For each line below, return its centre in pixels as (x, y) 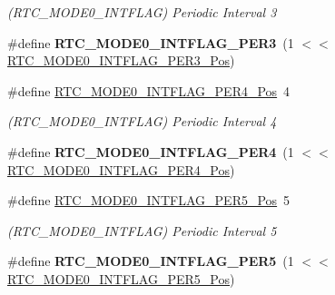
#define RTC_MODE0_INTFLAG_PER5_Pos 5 (149, 200)
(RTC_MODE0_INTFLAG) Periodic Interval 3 (142, 12)
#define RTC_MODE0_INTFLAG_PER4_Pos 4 (149, 90)
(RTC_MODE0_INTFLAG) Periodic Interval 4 (142, 121)
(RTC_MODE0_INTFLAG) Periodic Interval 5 (142, 230)
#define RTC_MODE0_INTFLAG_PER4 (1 (151, 151)
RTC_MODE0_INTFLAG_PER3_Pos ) (121, 60)
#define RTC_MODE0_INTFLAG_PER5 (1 (151, 261)
